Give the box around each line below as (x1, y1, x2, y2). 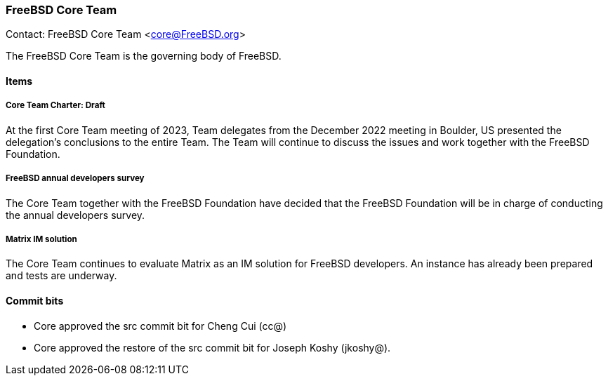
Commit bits (6, 294, 64, 307)
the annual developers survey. (6, 208, 145, 221)
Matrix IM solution (6, 234, 77, 244)
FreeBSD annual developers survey (6, 173, 145, 184)
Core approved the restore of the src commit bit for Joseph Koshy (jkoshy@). (34, 341, 391, 354)
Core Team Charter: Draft (6, 100, 105, 111)
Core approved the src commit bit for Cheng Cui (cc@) (34, 319, 287, 332)
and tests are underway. (6, 269, 117, 282)
